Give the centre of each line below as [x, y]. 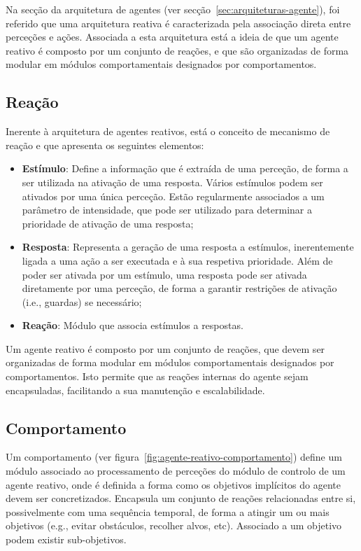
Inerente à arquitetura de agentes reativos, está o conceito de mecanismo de [168, 131]
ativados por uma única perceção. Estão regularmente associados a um [173, 196]
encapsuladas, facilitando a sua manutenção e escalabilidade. [135, 390]
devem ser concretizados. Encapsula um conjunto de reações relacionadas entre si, [181, 498]
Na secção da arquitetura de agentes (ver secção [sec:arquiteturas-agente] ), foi [173, 9]
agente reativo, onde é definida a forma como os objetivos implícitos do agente [173, 484]
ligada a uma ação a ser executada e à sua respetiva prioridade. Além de [177, 260]
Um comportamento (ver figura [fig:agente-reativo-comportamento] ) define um [174, 457]
